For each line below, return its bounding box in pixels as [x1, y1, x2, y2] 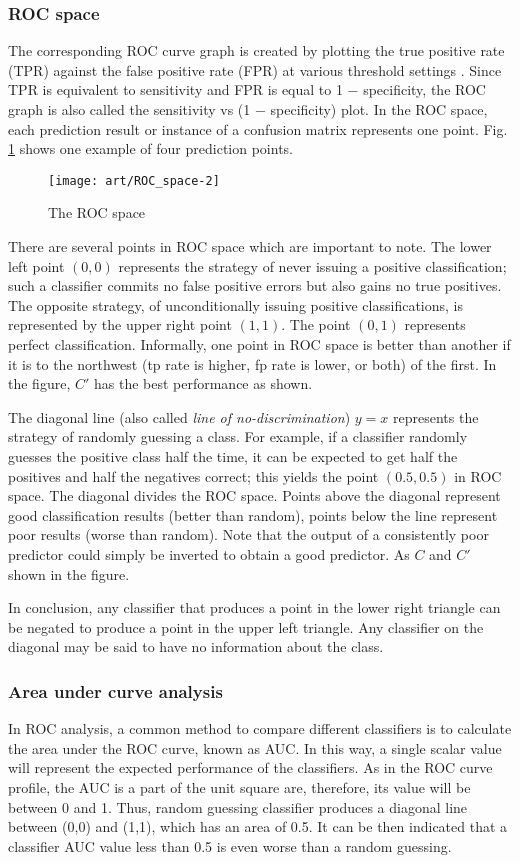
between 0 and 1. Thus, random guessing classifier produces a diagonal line [8, 796, 468, 817]
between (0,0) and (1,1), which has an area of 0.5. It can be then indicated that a [8, 816, 508, 837]
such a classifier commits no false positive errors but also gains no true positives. [8, 275, 502, 296]
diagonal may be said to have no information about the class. [8, 636, 384, 657]
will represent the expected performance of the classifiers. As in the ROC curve [8, 757, 493, 778]
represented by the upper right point [8, 314, 232, 335]
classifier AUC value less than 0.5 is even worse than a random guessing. [8, 835, 452, 856]
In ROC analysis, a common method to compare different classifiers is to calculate [8, 718, 512, 739]
